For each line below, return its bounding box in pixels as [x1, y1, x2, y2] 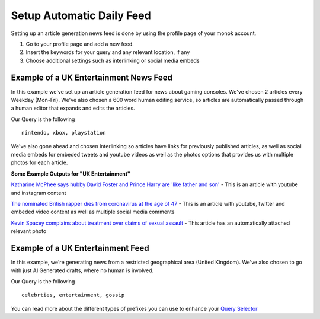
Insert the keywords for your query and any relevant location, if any [25, 49, 190, 56]
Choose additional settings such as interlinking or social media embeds [25, 57, 200, 64]
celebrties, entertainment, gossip [21, 292, 125, 299]
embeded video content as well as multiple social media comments [11, 208, 175, 216]
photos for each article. [11, 159, 68, 166]
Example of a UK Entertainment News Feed [11, 72, 173, 82]
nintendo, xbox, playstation [21, 129, 106, 136]
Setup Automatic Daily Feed [11, 9, 151, 22]
